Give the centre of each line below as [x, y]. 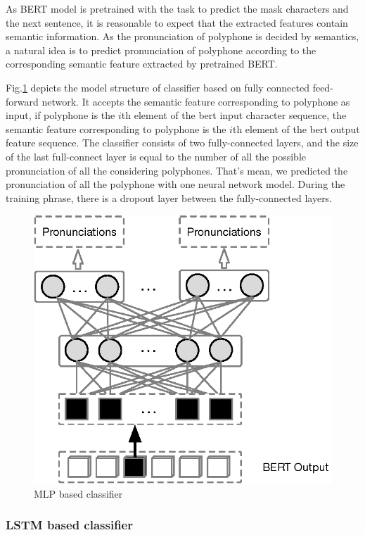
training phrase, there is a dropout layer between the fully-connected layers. [169, 197]
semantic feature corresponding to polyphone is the [116, 128]
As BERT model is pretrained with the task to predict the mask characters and [177, 8]
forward [22, 101]
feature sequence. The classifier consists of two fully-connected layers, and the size [182, 143]
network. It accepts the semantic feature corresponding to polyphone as [196, 101]
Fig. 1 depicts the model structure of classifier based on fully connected [158, 87]
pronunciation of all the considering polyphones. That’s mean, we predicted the [177, 170]
